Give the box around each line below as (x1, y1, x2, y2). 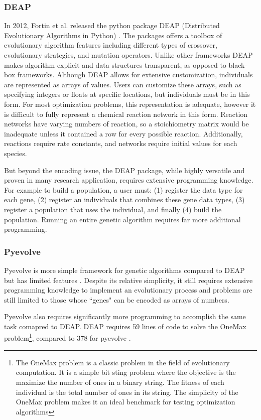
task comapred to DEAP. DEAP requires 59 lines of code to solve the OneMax (4, 321, 246, 331)
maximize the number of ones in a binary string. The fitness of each (16, 376, 224, 387)
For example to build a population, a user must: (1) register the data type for (4, 184, 243, 195)
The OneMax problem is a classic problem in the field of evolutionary (16, 357, 230, 367)
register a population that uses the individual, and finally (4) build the (4, 204, 222, 214)
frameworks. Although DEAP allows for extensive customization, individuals (17, 69, 253, 80)
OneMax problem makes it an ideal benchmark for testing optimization (16, 396, 235, 407)
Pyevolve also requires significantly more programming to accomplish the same (4, 311, 246, 322)
